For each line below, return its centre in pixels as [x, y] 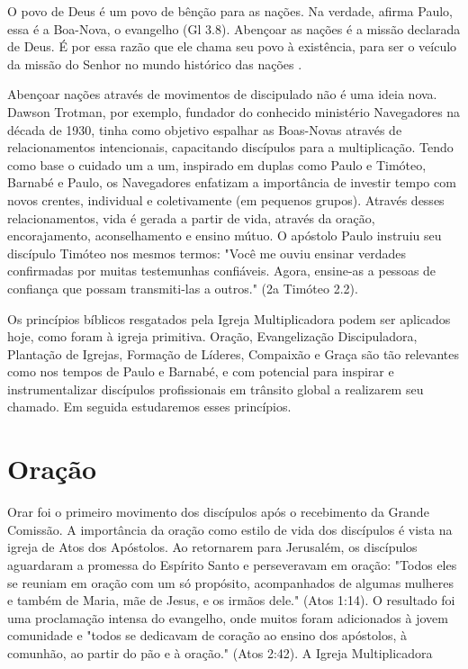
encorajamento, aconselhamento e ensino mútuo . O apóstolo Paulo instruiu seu [225, 235]
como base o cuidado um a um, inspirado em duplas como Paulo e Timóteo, [217, 164]
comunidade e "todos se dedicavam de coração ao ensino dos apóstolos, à [207, 635]
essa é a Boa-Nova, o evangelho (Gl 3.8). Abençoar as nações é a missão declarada [234, 28]
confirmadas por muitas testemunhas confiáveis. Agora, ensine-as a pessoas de [222, 271]
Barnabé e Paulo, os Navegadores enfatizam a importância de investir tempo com [232, 182]
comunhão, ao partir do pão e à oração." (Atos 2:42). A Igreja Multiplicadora [220, 652]
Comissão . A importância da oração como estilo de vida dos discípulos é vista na [230, 529]
